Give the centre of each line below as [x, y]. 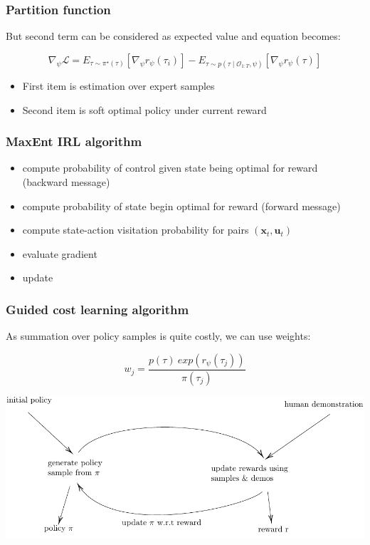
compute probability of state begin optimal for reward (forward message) [181, 206]
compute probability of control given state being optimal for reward [170, 168]
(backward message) [66, 182]
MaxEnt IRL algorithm [74, 141]
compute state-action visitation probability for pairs [136, 230]
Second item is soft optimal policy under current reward [144, 109]
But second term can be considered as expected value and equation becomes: [173, 36]
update [38, 277]
